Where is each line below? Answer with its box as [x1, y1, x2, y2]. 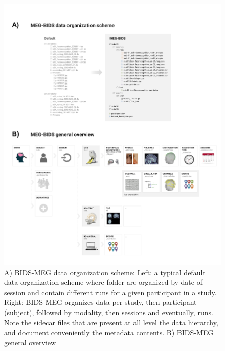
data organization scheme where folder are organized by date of [4, 277, 202, 287]
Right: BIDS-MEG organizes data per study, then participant [4, 297, 197, 307]
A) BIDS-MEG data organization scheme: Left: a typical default [4, 266, 206, 277]
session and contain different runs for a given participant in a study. [4, 286, 217, 297]
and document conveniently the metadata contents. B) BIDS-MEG [4, 327, 214, 338]
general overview [4, 337, 56, 347]
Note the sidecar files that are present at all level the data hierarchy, [4, 317, 218, 327]
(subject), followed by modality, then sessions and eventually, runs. [4, 306, 213, 317]
